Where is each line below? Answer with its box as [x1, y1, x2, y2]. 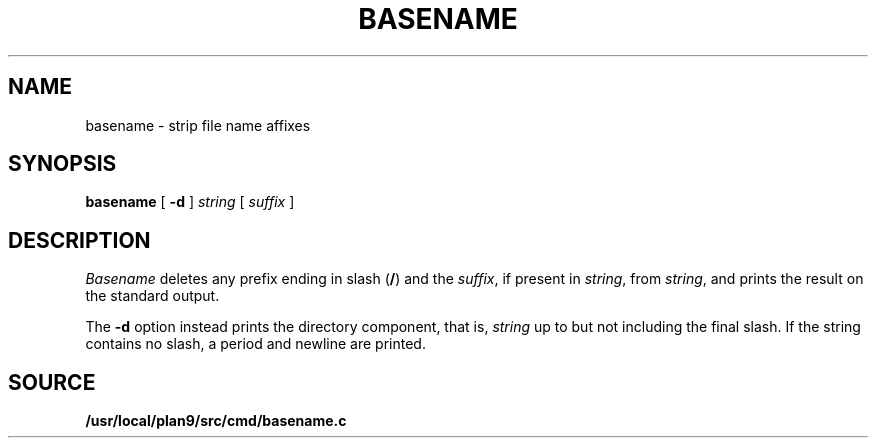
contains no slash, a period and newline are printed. [85, 335, 426, 353]
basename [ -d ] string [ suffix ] [85, 193, 295, 211]
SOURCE [8, 369, 96, 395]
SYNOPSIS [8, 151, 117, 177]
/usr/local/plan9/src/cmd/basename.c [85, 412, 347, 430]
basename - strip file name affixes [85, 116, 311, 134]
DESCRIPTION [8, 227, 151, 253]
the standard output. [85, 287, 220, 305]
